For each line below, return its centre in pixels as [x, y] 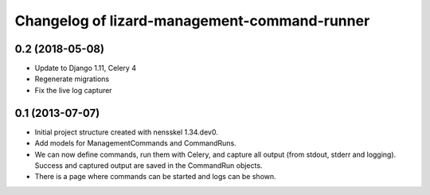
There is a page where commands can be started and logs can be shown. [155, 177]
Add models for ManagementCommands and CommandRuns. [135, 143]
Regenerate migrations [72, 79]
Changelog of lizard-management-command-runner [192, 21]
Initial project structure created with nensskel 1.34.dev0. [126, 132]
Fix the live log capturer [73, 90]
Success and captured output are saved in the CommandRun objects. [149, 165]
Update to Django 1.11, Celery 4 [86, 68]
